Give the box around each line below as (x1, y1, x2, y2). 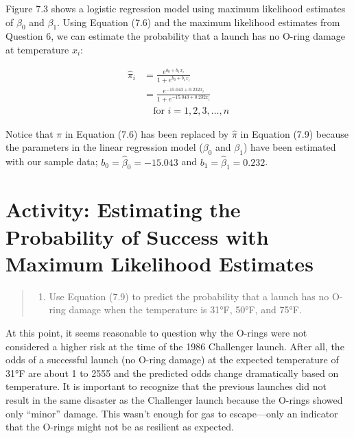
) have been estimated (243, 140, 336, 154)
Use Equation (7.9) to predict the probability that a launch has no (49, 289, 329, 303)
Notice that (5, 126, 54, 141)
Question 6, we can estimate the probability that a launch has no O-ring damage (5, 29, 345, 43)
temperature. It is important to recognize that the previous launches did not (5, 379, 327, 393)
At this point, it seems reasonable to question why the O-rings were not (5, 325, 307, 339)
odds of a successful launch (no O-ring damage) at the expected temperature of (5, 352, 339, 367)
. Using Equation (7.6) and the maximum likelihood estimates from (57, 14, 340, 29)
